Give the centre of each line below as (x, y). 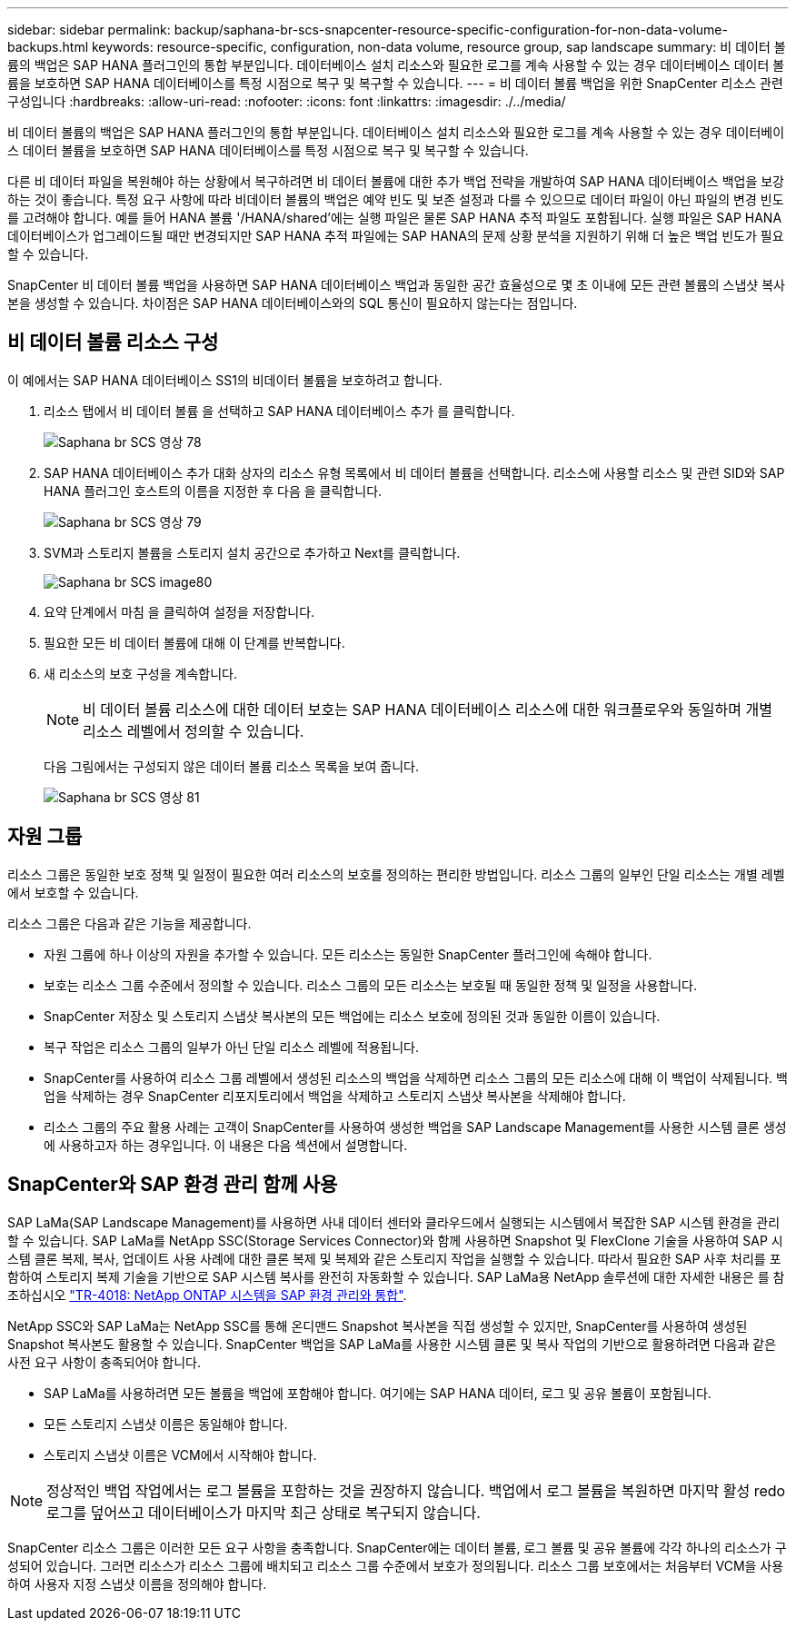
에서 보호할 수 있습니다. (73, 892)
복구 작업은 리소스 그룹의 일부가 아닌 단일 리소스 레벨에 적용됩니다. (231, 1047)
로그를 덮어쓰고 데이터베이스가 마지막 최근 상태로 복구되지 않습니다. (264, 1512)
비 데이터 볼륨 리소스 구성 (113, 342)
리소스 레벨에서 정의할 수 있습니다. (194, 731)
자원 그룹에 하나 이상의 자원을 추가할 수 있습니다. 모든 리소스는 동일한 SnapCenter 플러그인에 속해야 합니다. (348, 954)
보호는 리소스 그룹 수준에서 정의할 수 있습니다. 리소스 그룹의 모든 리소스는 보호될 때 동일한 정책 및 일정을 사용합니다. (371, 985)
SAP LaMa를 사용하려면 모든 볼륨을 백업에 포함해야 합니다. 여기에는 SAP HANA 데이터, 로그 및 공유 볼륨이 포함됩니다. (378, 1393)
